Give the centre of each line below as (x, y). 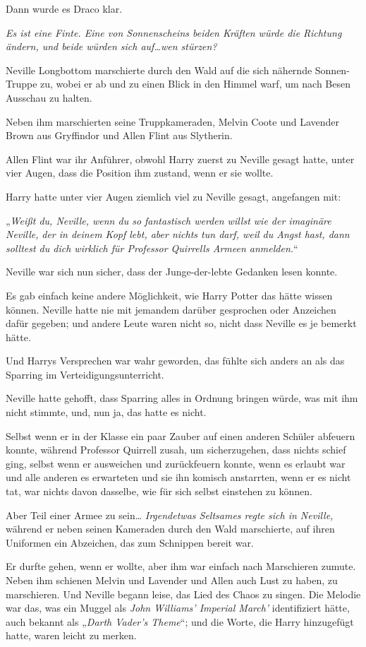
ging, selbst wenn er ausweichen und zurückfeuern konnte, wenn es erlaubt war (176, 463)
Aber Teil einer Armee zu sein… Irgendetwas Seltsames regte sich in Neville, (170, 515)
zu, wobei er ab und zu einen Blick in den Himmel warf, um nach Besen (196, 84)
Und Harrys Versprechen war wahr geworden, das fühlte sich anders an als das (175, 361)
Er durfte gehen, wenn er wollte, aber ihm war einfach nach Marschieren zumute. (181, 566)
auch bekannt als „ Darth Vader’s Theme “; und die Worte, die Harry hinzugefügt (180, 621)
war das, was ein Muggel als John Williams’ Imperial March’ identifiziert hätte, (178, 608)
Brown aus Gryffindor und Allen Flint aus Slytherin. (119, 135)
